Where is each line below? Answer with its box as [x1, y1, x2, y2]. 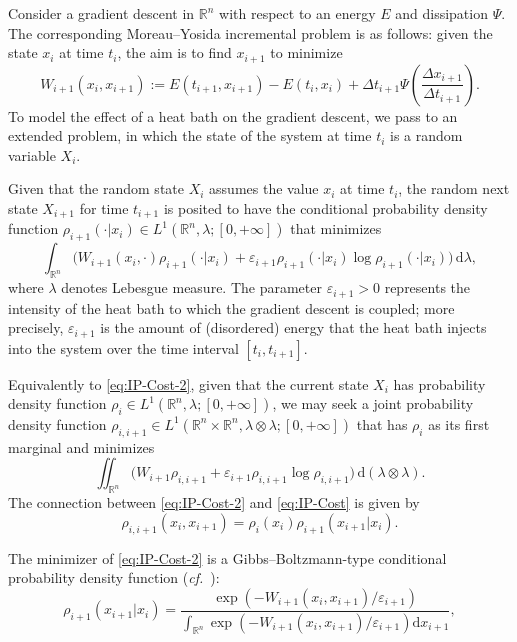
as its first [428, 413, 490, 434]
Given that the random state [8, 178, 184, 199]
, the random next [398, 178, 510, 199]
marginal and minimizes [8, 436, 155, 457]
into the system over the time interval [8, 337, 239, 358]
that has [356, 413, 408, 434]
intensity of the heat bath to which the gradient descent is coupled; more [8, 297, 455, 318]
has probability [393, 373, 486, 394]
